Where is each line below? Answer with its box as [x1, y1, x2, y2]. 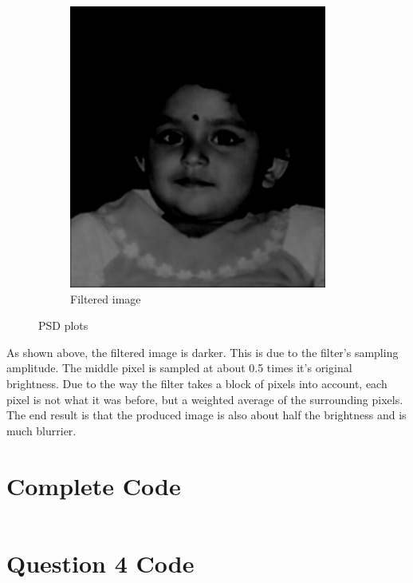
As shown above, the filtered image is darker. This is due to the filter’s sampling [6, 343, 399, 360]
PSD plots [38, 317, 88, 334]
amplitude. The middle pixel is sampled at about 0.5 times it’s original [6, 359, 352, 376]
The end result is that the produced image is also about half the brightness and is [6, 407, 407, 423]
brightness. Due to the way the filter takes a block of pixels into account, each [6, 375, 387, 391]
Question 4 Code [6, 546, 195, 579]
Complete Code [6, 469, 181, 502]
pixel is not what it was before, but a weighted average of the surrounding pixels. [6, 391, 403, 407]
